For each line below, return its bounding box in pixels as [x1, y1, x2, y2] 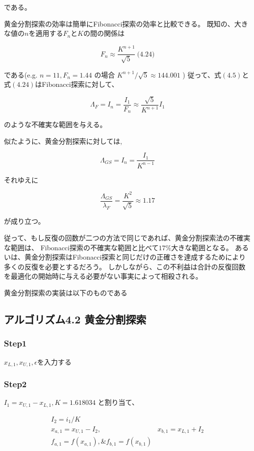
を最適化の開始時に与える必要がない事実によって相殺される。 [4, 271, 203, 281]
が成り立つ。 [4, 216, 45, 226]
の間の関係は [83, 28, 125, 38]
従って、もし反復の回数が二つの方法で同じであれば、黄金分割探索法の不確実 [4, 232, 251, 242]
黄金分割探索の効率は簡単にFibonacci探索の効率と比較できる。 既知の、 [4, 18, 234, 28]
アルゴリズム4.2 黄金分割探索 [4, 311, 147, 326]
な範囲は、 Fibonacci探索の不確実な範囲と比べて [4, 242, 159, 252]
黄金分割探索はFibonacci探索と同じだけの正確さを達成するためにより [24, 252, 246, 262]
